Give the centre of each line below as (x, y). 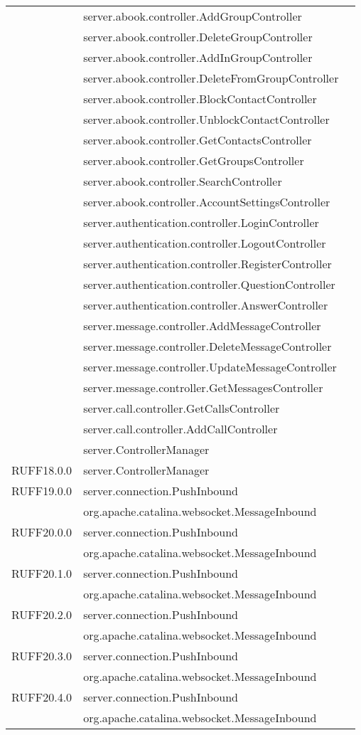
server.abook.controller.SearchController (183, 181)
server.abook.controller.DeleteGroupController (198, 37)
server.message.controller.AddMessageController (202, 326)
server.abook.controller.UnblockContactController (206, 119)
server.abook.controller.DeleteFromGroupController (211, 78)
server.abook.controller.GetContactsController (198, 140)
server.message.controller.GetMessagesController (203, 387)
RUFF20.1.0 (42, 573)
